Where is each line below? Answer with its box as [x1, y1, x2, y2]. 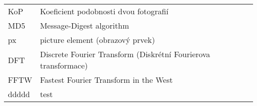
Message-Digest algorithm [40, 20, 129, 31]
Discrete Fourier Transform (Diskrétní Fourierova [40, 48, 211, 60]
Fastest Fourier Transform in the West [40, 74, 173, 85]
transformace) [40, 60, 88, 71]
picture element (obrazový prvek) [40, 34, 155, 45]
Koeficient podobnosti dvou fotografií [40, 5, 169, 17]
